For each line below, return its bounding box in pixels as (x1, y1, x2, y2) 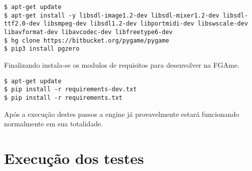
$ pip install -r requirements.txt (4, 94, 123, 101)
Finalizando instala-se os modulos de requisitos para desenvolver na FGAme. (4, 59, 239, 70)
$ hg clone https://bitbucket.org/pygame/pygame (4, 37, 169, 44)
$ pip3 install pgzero (4, 45, 80, 53)
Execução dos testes (4, 147, 144, 168)
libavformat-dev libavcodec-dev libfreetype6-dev (4, 28, 173, 36)
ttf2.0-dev (4, 20, 40, 28)
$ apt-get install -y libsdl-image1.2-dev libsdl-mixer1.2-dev (4, 12, 219, 19)
